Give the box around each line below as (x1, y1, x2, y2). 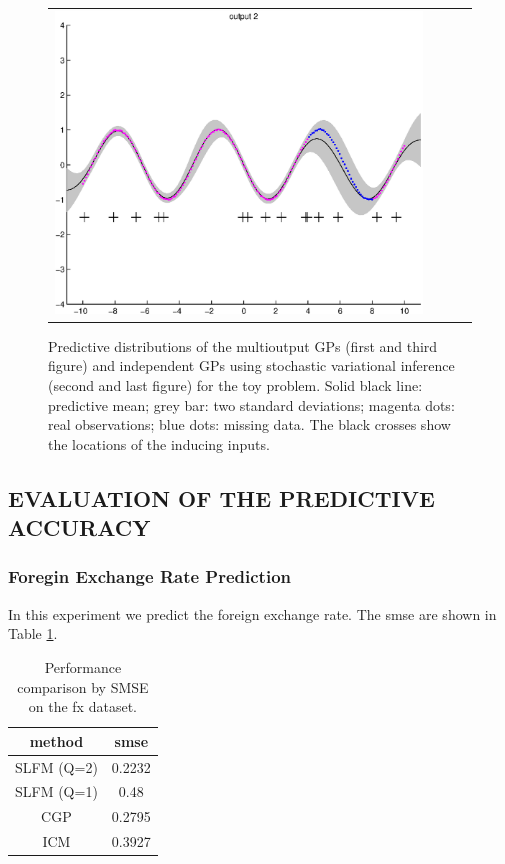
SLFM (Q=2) (15, 756, 98, 777)
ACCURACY (8, 512, 151, 543)
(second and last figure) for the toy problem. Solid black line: (48, 374, 423, 395)
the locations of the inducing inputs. (48, 433, 270, 454)
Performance (44, 656, 122, 677)
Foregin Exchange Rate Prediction (8, 564, 291, 589)
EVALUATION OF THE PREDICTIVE (8, 482, 435, 513)
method (29, 730, 84, 751)
